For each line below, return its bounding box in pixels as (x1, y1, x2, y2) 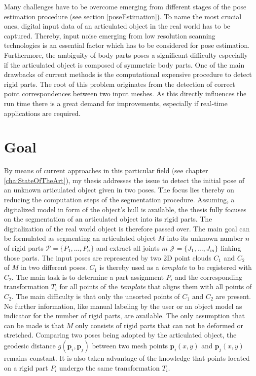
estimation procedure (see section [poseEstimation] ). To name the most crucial (4, 11, 242, 21)
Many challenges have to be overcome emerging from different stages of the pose (4, 1, 247, 11)
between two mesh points (92, 340, 168, 350)
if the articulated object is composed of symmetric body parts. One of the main (4, 59, 245, 70)
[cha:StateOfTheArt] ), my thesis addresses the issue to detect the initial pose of (4, 175, 245, 185)
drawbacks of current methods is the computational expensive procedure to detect (4, 69, 252, 79)
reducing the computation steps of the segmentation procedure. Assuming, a (4, 194, 235, 205)
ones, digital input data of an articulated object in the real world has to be (4, 21, 230, 31)
